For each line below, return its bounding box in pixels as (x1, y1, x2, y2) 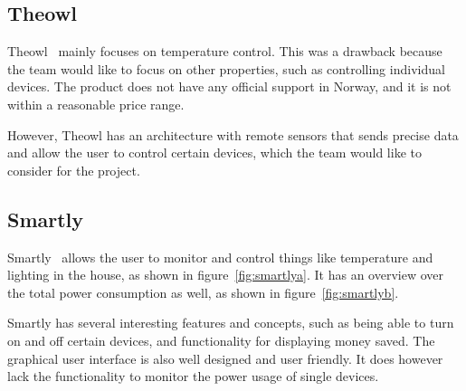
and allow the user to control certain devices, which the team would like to (7, 143, 422, 162)
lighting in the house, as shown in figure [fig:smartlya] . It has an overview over (7, 265, 444, 284)
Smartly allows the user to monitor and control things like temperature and (7, 247, 433, 266)
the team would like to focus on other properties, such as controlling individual (7, 59, 445, 78)
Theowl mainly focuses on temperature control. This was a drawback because (7, 42, 442, 61)
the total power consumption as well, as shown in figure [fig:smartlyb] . (7, 282, 399, 301)
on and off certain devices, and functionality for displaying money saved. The (7, 330, 435, 349)
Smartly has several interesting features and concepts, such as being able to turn (7, 313, 454, 332)
